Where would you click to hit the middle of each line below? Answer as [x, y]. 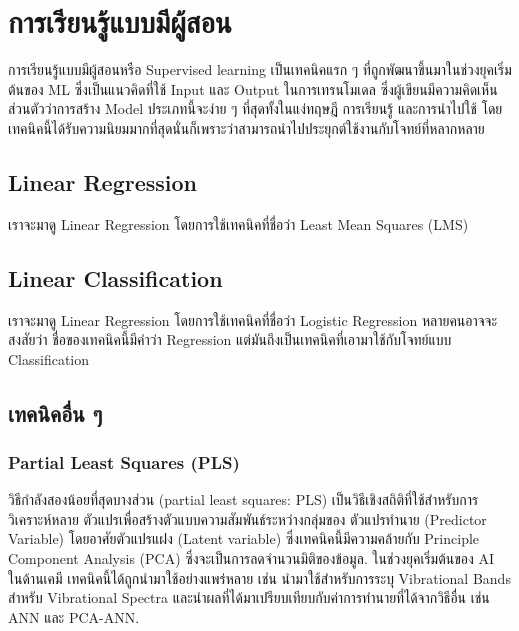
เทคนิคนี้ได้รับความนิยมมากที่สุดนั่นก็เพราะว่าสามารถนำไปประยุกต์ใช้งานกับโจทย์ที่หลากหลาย [246, 127]
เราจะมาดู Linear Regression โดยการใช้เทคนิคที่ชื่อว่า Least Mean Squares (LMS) [238, 223]
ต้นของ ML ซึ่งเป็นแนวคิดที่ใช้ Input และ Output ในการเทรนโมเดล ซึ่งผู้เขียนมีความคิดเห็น [253, 88]
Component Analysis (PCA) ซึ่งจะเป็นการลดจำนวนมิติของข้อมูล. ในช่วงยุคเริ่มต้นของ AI [251, 558]
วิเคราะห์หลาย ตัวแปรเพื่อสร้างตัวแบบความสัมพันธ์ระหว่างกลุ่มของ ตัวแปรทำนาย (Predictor [247, 518]
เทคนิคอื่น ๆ [55, 412]
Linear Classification [115, 277]
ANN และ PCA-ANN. [74, 616]
